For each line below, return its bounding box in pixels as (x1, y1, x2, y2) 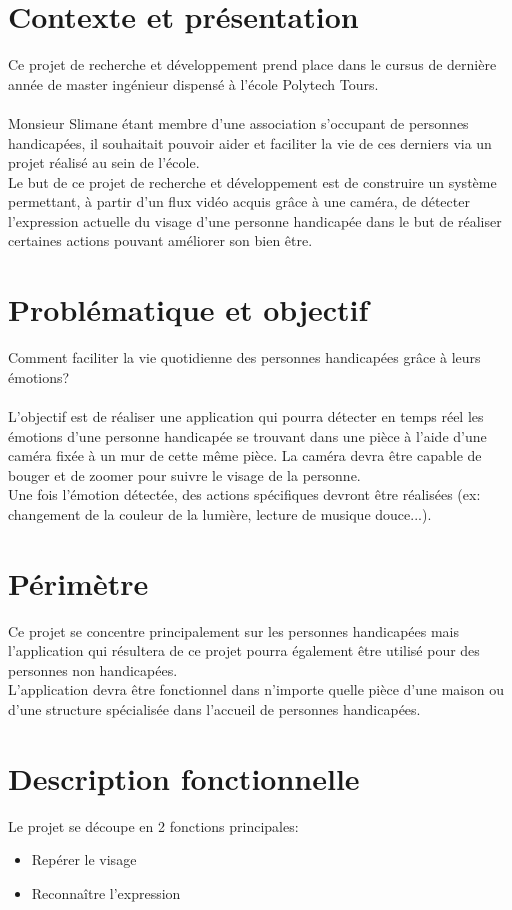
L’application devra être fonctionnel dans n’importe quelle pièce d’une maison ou (8, 679, 504, 700)
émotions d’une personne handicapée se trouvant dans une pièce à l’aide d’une (8, 425, 487, 446)
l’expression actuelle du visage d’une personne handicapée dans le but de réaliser (8, 210, 502, 231)
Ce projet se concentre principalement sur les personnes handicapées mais (8, 620, 460, 641)
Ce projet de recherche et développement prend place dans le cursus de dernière (8, 54, 497, 75)
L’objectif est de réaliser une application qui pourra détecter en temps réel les (8, 405, 484, 426)
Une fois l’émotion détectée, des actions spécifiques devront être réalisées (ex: (8, 484, 481, 505)
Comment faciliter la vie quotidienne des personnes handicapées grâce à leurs (8, 347, 481, 368)
